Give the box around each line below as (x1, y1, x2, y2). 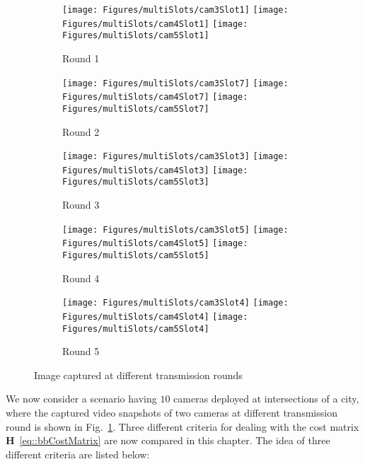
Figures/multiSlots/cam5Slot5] (62, 250, 209, 260)
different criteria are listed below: (6, 446, 150, 461)
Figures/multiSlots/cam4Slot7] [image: (62, 92, 248, 103)
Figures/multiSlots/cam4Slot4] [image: (62, 311, 248, 322)
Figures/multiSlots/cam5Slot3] (62, 177, 209, 187)
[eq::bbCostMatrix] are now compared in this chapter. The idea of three (19, 433, 330, 448)
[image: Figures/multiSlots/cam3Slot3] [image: (62, 151, 289, 162)
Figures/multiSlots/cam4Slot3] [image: (62, 165, 248, 175)
